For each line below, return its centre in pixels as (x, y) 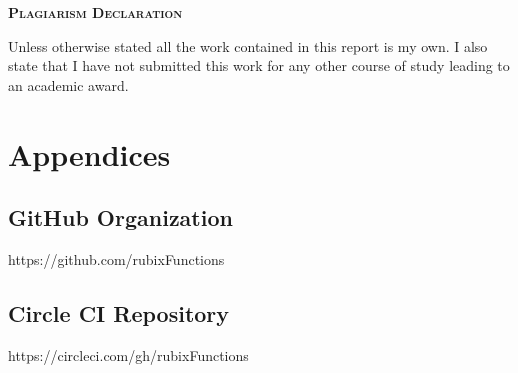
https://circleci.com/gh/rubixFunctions (128, 354)
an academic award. (68, 84)
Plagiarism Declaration (95, 12)
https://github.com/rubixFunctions (116, 258)
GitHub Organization (120, 217)
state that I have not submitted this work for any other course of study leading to (259, 65)
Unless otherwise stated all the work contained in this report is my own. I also (248, 45)
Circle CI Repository (119, 312)
